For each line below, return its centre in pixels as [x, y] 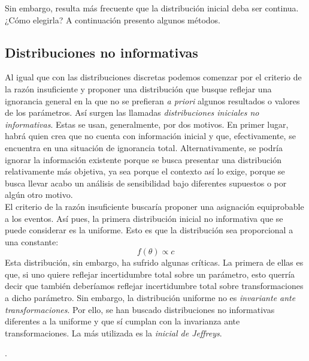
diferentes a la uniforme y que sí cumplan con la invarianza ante [122, 321]
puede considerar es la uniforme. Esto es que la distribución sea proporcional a [149, 230]
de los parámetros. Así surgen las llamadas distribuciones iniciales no [132, 112]
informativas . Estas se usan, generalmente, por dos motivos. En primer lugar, [147, 124]
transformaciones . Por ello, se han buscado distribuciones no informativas [140, 309]
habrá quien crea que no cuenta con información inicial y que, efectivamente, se [150, 136]
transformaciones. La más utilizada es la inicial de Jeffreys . [113, 333]
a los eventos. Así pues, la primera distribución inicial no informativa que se [144, 218]
